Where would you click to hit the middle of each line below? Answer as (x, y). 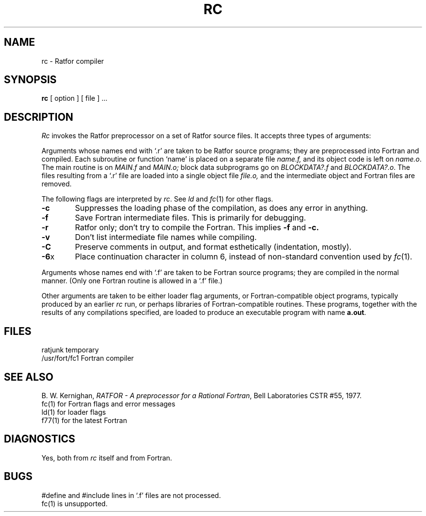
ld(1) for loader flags (74, 412)
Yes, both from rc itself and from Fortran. (107, 458)
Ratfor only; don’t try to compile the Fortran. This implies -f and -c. (197, 228)
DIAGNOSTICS (40, 439)
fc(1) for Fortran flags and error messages (108, 404)
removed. (57, 184)
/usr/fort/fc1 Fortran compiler (88, 358)
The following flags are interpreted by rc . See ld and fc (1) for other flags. (157, 199)
